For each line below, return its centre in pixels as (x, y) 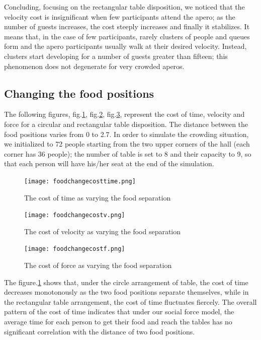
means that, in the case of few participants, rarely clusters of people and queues (127, 36)
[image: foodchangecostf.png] (75, 249)
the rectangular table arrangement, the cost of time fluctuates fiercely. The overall (130, 301)
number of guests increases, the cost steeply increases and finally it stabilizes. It (127, 26)
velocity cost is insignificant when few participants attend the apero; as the (120, 16)
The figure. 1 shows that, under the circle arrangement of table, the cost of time (126, 282)
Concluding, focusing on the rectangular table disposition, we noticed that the (124, 7)
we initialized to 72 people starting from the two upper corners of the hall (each (127, 144)
